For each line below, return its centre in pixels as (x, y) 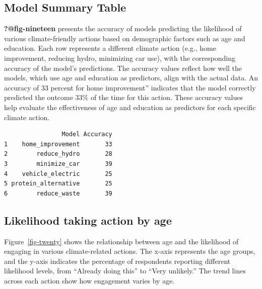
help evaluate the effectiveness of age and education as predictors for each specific (130, 107)
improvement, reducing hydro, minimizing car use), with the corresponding (120, 58)
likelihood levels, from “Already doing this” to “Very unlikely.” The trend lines (125, 271)
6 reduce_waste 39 (58, 193)
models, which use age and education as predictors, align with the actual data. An (131, 78)
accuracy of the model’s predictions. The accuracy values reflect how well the (123, 68)
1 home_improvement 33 (58, 144)
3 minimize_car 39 (58, 164)
